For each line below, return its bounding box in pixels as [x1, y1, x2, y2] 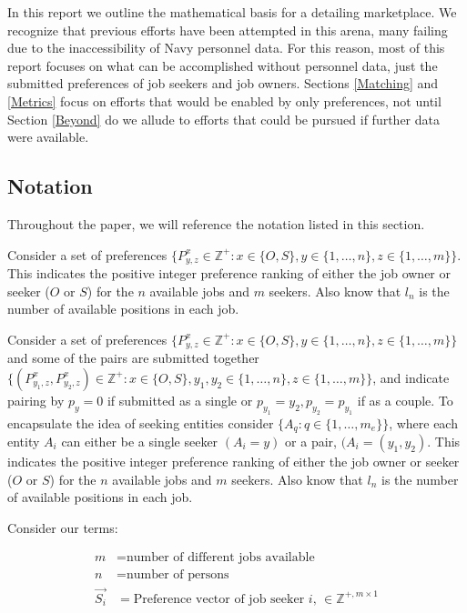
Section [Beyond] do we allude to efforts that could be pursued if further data [7, 109, 440, 128]
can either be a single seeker [61, 432, 218, 451]
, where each [389, 413, 458, 432]
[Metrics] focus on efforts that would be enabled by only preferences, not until [7, 91, 442, 110]
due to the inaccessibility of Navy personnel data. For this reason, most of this [7, 38, 445, 57]
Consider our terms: [7, 518, 118, 537]
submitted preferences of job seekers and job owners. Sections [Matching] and [7, 74, 439, 93]
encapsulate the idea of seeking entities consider [7, 413, 274, 432]
